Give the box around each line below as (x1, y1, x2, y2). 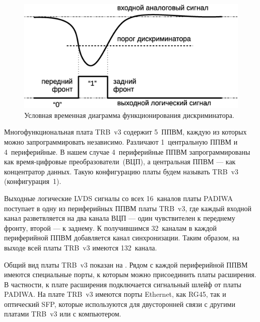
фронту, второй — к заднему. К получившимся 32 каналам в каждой (4, 222, 217, 233)
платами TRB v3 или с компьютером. (4, 308, 121, 319)
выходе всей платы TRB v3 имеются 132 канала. (4, 242, 157, 252)
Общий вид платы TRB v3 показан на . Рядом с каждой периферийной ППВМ (4, 259, 248, 270)
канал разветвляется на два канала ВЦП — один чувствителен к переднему (4, 213, 235, 223)
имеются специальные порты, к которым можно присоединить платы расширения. (4, 269, 256, 280)
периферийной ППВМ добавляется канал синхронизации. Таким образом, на (4, 232, 240, 243)
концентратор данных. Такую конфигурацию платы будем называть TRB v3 (4, 166, 239, 176)
